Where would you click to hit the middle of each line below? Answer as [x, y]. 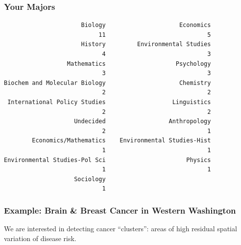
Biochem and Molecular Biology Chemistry [108, 83]
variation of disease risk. [40, 238]
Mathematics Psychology [139, 64]
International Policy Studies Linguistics [109, 102]
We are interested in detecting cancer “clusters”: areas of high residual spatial [120, 229]
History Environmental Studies [146, 44]
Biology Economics [146, 25]
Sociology [90, 179]
